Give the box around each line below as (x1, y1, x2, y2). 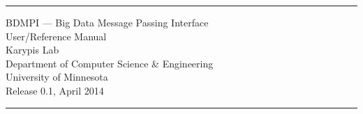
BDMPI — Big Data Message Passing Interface (6, 15, 209, 29)
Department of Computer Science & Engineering (6, 56, 214, 70)
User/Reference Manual (6, 28, 107, 43)
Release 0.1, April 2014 (6, 83, 104, 97)
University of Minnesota (6, 70, 108, 84)
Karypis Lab (6, 42, 59, 57)
